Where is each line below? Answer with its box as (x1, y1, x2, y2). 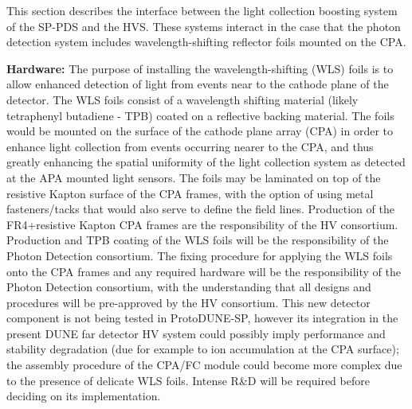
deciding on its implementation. (6, 388, 161, 404)
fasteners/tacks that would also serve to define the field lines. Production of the (6, 201, 394, 217)
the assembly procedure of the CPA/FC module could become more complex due (6, 356, 402, 373)
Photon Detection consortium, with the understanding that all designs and (6, 279, 371, 295)
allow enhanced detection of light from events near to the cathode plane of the (6, 76, 389, 92)
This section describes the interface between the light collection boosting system (6, 2, 398, 18)
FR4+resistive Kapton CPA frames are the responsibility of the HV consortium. (6, 216, 398, 232)
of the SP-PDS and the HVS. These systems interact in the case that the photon (6, 18, 401, 34)
